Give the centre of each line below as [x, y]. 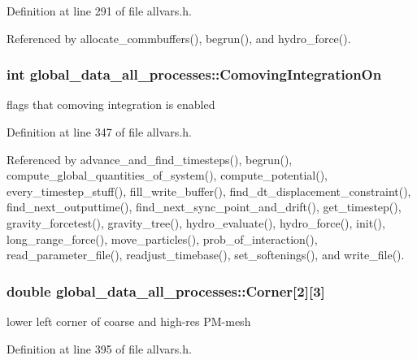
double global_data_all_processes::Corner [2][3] [166, 291]
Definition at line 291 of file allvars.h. [99, 11]
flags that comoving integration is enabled [111, 104]
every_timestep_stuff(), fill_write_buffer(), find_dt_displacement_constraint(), [209, 191]
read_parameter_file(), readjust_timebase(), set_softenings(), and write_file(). [206, 255]
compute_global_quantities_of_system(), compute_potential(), [167, 175]
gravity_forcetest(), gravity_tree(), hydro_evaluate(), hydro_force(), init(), [196, 222]
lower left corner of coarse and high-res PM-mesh [129, 321]
